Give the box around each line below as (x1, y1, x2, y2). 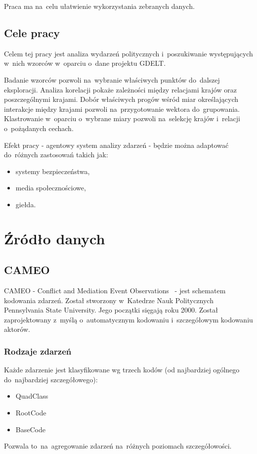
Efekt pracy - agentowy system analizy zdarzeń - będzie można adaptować (4, 139, 229, 150)
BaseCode (15, 424, 45, 434)
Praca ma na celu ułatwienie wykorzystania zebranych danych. (4, 1, 195, 11)
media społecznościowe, (15, 182, 86, 193)
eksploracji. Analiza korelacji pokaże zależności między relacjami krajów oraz (4, 84, 237, 94)
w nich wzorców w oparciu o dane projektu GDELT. (4, 58, 166, 68)
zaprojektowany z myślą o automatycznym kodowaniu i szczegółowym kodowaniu (4, 314, 253, 324)
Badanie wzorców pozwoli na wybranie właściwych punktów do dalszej (4, 74, 220, 85)
